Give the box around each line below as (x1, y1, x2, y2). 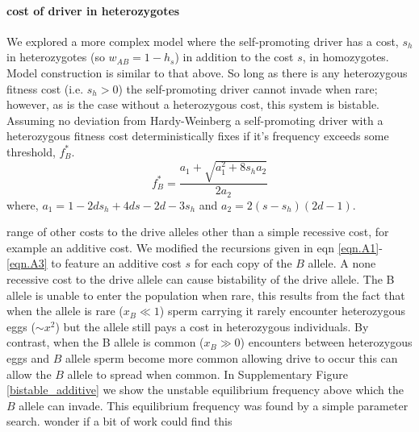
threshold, (6, 143, 56, 160)
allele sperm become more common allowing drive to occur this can (65, 349, 398, 366)
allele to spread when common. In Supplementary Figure (67, 365, 348, 382)
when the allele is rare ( (6, 302, 124, 319)
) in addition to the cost (174, 48, 294, 65)
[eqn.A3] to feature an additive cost (6, 255, 182, 272)
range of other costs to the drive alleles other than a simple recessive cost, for (6, 223, 389, 240)
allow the (6, 365, 52, 382)
